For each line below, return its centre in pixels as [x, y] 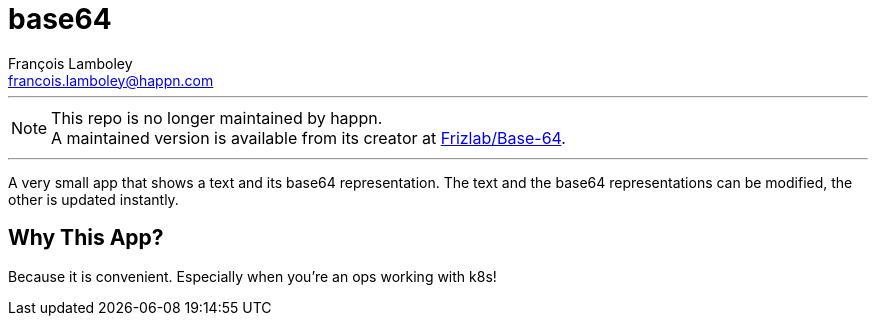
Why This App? [86, 238]
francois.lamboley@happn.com [111, 80]
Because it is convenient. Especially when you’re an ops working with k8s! [252, 276]
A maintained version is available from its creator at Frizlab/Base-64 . [308, 137]
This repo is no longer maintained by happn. [217, 117]
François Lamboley [70, 63]
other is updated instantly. [93, 199]
